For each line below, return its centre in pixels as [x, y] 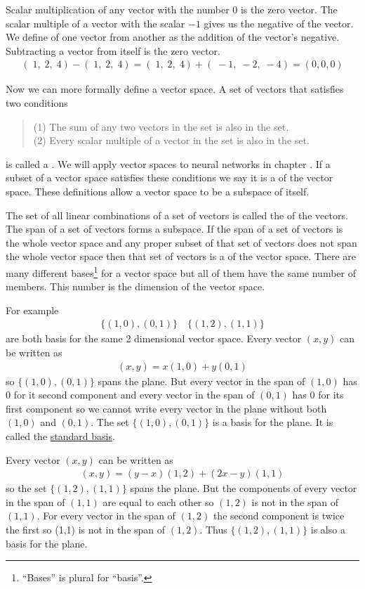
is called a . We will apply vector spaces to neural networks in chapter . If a [168, 163]
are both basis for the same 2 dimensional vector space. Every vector [154, 338]
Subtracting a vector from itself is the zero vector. [113, 50]
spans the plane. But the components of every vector [244, 488]
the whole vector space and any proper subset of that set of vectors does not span [181, 242]
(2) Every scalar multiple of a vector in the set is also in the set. [171, 140]
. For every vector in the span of [106, 516]
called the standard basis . [60, 436]
